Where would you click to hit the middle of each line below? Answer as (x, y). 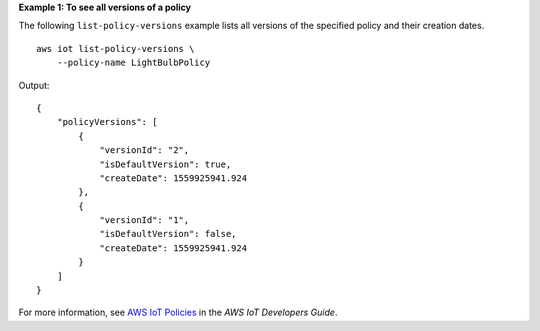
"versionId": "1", (144, 220)
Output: (34, 85)
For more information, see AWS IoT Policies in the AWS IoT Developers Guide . (178, 312)
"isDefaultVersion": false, (168, 234)
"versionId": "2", (144, 150)
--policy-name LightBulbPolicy (133, 63)
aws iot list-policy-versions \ (115, 48)
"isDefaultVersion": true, (165, 164)
